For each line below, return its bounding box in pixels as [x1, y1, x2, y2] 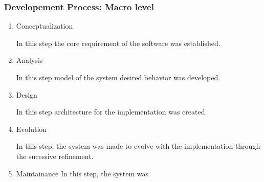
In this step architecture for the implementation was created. [16, 106, 207, 117]
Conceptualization [16, 20, 73, 31]
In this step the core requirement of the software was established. [16, 37, 221, 48]
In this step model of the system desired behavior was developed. [16, 72, 221, 82]
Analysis [16, 55, 43, 65]
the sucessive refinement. [16, 150, 94, 161]
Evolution [16, 123, 47, 134]
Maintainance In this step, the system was [16, 168, 148, 178]
